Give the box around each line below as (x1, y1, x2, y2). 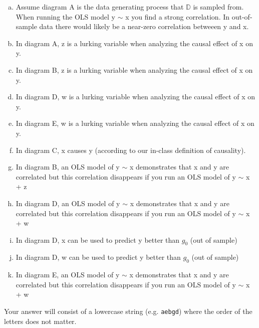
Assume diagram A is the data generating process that (16, 2, 184, 12)
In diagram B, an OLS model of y (16, 161, 120, 172)
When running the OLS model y (16, 11, 116, 22)
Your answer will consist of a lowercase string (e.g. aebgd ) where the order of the (4, 306, 252, 316)
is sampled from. (193, 2, 244, 12)
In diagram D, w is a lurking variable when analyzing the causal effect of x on (16, 91, 255, 102)
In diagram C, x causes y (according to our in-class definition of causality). (16, 144, 246, 155)
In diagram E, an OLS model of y (16, 269, 120, 280)
